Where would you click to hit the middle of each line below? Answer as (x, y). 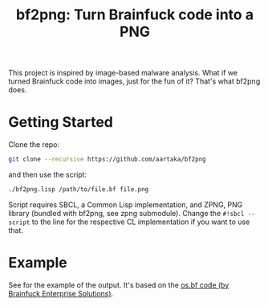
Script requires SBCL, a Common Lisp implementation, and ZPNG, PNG (126, 204)
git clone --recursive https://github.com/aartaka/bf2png (107, 159)
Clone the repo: (34, 145)
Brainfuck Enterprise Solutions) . (61, 293)
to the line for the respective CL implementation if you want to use (141, 222)
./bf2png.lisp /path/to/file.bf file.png (79, 190)
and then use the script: (47, 175)
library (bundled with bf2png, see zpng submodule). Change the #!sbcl (126, 213)
